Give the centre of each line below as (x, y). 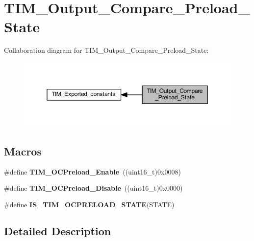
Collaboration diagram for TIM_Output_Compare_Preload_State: (106, 50)
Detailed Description (58, 230)
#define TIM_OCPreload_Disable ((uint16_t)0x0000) (93, 188)
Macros (23, 151)
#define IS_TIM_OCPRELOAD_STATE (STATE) (89, 204)
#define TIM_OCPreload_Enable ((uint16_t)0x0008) (92, 171)
